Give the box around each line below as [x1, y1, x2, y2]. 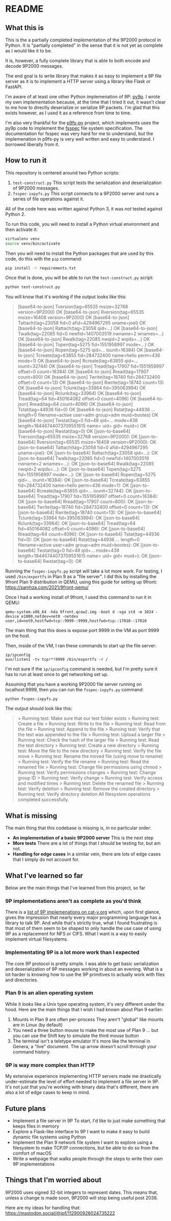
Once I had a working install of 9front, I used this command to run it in [5, 594, 152, 601]
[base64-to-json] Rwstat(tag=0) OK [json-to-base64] [17, 428, 131, 434]
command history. [12, 1049, 51, 1055]
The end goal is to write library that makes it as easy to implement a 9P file [5, 73, 162, 79]
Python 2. [5, 211, 26, 217]
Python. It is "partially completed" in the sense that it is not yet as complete [5, 42, 163, 48]
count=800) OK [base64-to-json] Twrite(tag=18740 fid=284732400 [17, 374, 160, 380]
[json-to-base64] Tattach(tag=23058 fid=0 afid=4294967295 [17, 445, 149, 451]
